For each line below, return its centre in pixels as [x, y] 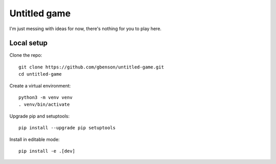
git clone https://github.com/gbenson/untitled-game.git [91, 67]
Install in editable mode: [34, 139]
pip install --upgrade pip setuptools [67, 128]
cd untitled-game [40, 74]
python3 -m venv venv [45, 98]
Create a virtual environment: [40, 86]
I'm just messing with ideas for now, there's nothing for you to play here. [86, 29]
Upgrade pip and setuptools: [40, 116]
